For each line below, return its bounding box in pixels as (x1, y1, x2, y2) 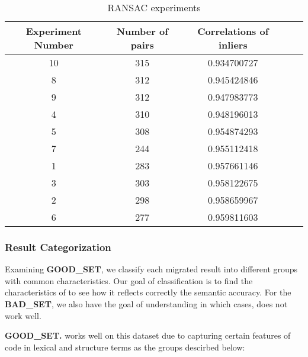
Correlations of (197, 24, 269, 38)
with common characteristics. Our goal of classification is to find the (5, 274, 253, 287)
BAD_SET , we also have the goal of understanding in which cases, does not (5, 298, 288, 310)
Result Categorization (5, 239, 111, 254)
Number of (116, 24, 168, 38)
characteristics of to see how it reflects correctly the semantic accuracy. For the (5, 286, 291, 298)
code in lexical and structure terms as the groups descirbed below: (5, 340, 245, 353)
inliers (218, 38, 248, 52)
